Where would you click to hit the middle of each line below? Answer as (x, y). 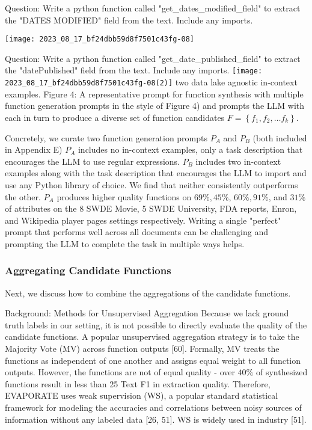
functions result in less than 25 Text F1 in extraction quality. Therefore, (138, 383)
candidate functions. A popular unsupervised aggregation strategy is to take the (152, 336)
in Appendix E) (34, 149)
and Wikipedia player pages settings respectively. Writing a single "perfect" (143, 220)
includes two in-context (238, 161)
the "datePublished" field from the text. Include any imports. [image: (134, 70)
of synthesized (282, 372)
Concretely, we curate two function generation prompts (106, 137)
